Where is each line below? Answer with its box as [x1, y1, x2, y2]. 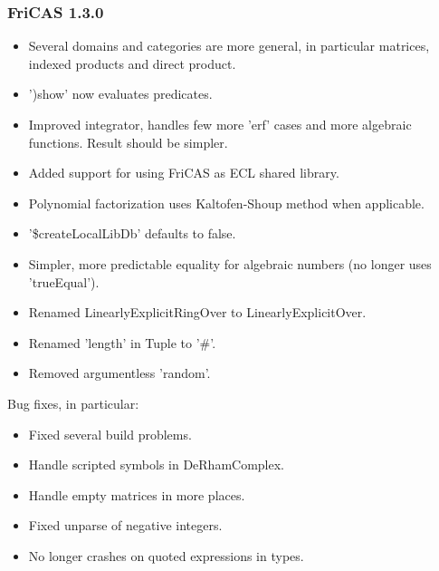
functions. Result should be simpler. [28, 132, 228, 151]
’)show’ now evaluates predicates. [28, 84, 213, 103]
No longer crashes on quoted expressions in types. [28, 546, 304, 565]
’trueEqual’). [28, 272, 100, 291]
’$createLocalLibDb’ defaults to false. [28, 224, 236, 243]
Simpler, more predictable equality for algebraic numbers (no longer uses [28, 254, 432, 273]
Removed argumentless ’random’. [28, 363, 211, 382]
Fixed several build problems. [28, 424, 192, 443]
